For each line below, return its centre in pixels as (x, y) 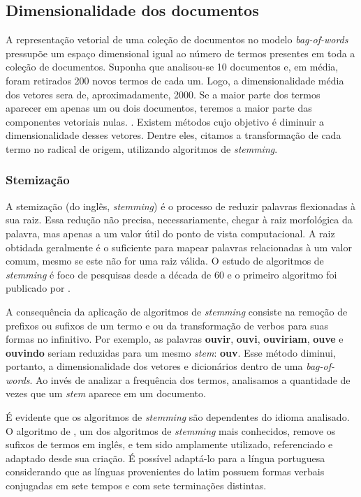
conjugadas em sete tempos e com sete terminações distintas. (136, 485)
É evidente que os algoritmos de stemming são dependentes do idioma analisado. (178, 417)
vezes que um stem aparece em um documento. (106, 393)
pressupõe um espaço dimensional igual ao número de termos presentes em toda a (180, 53)
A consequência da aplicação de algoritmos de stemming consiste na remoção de (177, 311)
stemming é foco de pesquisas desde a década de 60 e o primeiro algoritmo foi (171, 274)
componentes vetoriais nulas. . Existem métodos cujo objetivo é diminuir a (165, 121)
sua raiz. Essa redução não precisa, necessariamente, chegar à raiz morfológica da (179, 220)
